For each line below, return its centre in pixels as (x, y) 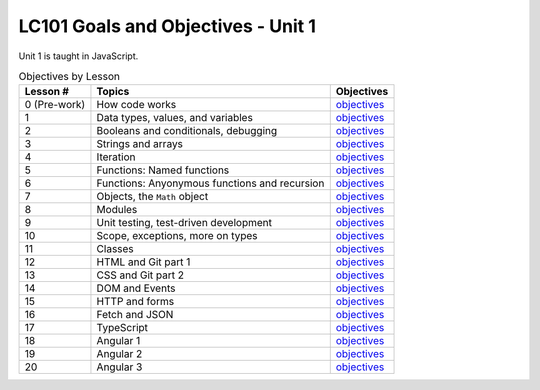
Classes (115, 249)
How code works (136, 105)
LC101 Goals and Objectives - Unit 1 (167, 26)
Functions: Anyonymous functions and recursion (210, 183)
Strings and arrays (140, 144)
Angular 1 (118, 341)
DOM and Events (136, 288)
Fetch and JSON (135, 315)
